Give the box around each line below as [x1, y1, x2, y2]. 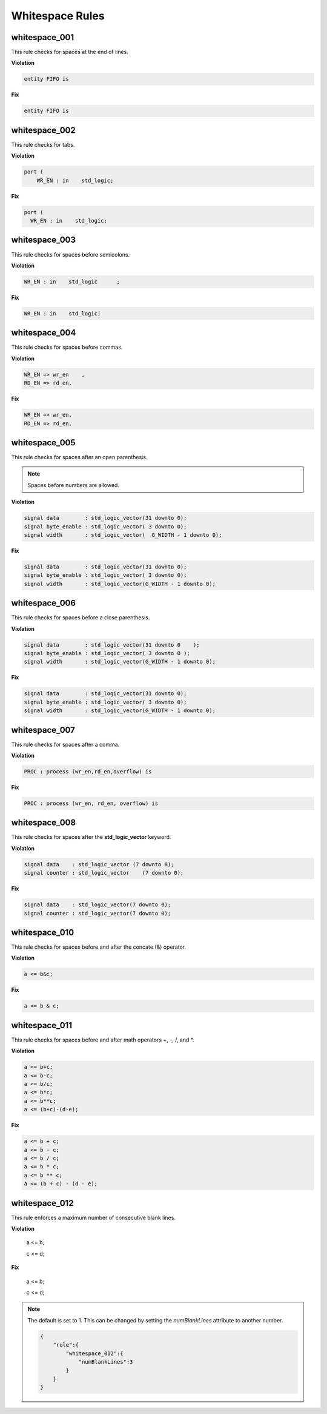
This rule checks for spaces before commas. [11, 343, 123, 351]
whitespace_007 [11, 725, 76, 735]
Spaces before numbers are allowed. [27, 481, 119, 488]
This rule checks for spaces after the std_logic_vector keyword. [11, 833, 171, 841]
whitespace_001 [11, 32, 74, 42]
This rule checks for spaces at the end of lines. [11, 49, 128, 56]
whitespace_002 [11, 125, 76, 135]
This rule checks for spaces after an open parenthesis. [11, 454, 148, 460]
